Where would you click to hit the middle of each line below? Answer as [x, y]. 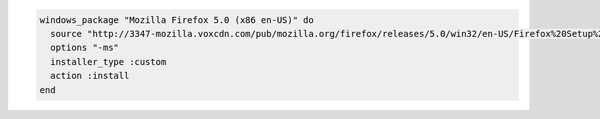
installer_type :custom [108, 61]
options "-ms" [85, 48]
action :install [90, 76]
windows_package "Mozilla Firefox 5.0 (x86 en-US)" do [176, 19]
